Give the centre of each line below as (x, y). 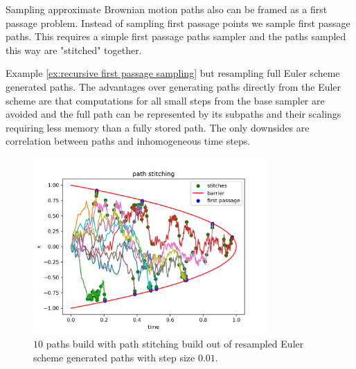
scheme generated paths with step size (114, 357)
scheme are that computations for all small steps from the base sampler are (165, 100)
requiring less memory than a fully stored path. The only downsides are (158, 127)
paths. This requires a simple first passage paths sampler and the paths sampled (176, 36)
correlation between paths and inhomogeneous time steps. (128, 141)
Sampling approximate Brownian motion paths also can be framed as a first (167, 9)
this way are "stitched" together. (74, 49)
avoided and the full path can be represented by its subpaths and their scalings (173, 114)
